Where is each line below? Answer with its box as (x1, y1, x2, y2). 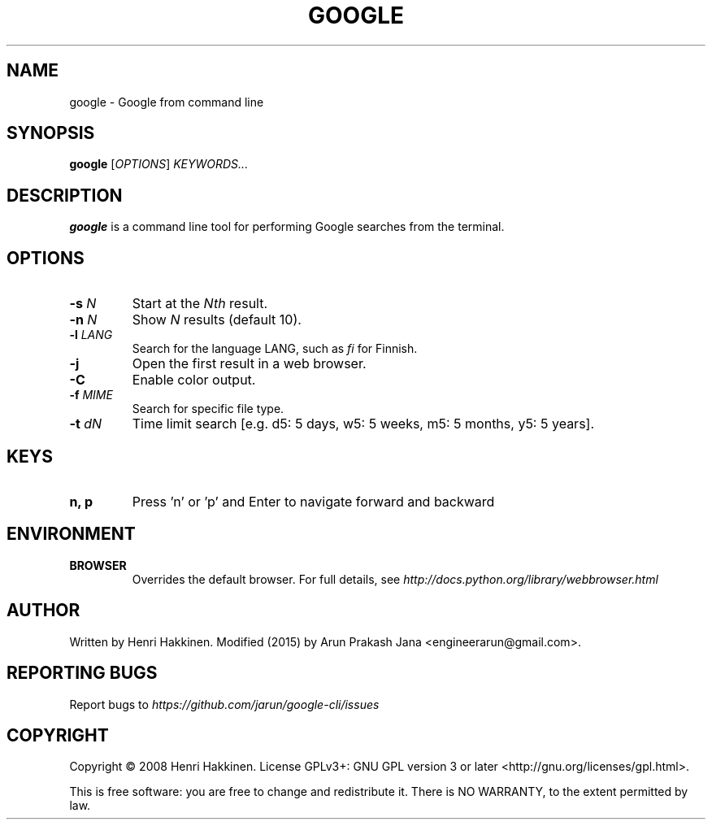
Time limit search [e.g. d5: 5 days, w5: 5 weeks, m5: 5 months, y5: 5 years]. (132, 415, 595, 433)
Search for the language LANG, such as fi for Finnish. (132, 341, 418, 356)
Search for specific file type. (132, 402, 284, 416)
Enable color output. (132, 372, 256, 389)
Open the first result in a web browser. (132, 355, 367, 372)
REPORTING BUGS (7, 663, 158, 684)
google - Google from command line (69, 94, 264, 109)
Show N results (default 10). (132, 311, 302, 328)
